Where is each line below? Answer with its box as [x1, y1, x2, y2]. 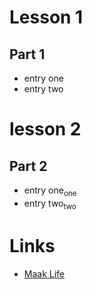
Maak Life [23, 267, 66, 280]
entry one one [23, 184, 77, 198]
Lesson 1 [9, 6, 84, 29]
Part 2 [9, 157, 48, 175]
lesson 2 [9, 118, 82, 141]
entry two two [23, 197, 77, 211]
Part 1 [9, 46, 46, 63]
